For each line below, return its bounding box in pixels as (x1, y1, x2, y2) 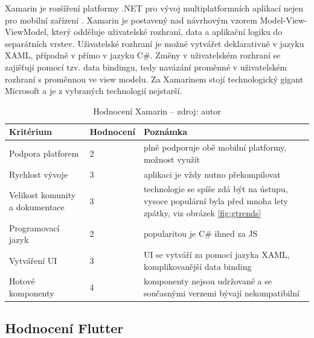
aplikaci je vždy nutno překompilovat (143, 167, 281, 180)
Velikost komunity (9, 189, 76, 201)
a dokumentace (9, 200, 65, 213)
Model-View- (260, 13, 307, 26)
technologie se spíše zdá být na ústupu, (143, 183, 288, 195)
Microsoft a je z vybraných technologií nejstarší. (5, 84, 182, 97)
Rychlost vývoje (9, 167, 68, 180)
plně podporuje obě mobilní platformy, (143, 141, 287, 154)
